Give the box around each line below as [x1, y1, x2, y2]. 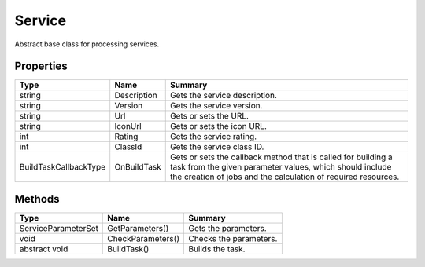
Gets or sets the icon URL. [169, 121, 268, 132]
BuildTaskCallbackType [19, 162, 106, 173]
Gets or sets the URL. [169, 111, 249, 122]
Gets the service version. [169, 101, 263, 112]
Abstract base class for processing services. [14, 39, 160, 49]
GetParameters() [107, 222, 169, 233]
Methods [14, 192, 60, 206]
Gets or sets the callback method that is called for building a [169, 152, 393, 163]
